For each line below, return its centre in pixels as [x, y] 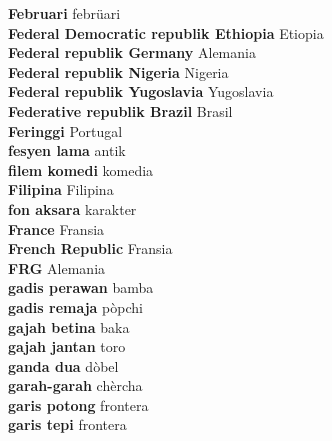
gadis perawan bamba [81, 287]
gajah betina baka [69, 326]
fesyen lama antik [67, 150]
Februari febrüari [64, 13]
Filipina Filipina [61, 189]
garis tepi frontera [67, 424]
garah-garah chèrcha [75, 385]
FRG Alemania [57, 267]
